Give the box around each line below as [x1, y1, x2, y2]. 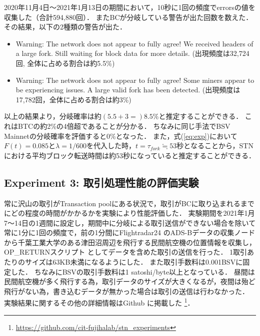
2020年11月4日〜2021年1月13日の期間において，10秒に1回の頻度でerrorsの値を [4, 2, 255, 12]
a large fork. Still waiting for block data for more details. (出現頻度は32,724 [15, 48, 249, 58]
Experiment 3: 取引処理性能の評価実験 [4, 174, 199, 190]
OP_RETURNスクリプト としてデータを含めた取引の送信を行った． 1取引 [4, 247, 247, 257]
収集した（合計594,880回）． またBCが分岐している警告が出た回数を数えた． [4, 11, 253, 22]
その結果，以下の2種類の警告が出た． [4, 21, 126, 32]
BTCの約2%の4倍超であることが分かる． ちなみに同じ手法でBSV [17, 120, 230, 131]
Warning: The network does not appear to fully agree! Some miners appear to [15, 74, 254, 85]
